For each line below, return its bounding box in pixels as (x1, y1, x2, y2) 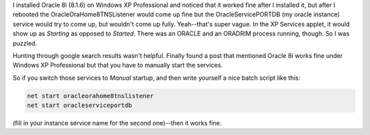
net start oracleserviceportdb (27, 102, 133, 109)
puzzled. (12, 39, 38, 47)
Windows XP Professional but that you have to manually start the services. (12, 61, 223, 70)
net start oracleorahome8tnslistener (27, 92, 154, 100)
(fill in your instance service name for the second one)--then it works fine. (12, 119, 222, 127)
